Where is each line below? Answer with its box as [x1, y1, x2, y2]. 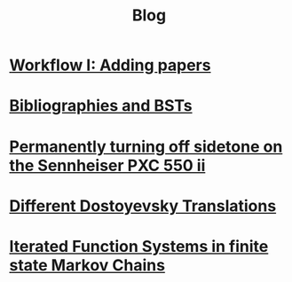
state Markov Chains [9, 255, 166, 275]
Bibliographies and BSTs [9, 96, 193, 116]
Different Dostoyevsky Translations [9, 196, 277, 215]
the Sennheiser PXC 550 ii [9, 155, 206, 176]
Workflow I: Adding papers [9, 55, 211, 75]
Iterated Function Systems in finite [9, 236, 269, 256]
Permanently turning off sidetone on [9, 137, 283, 156]
